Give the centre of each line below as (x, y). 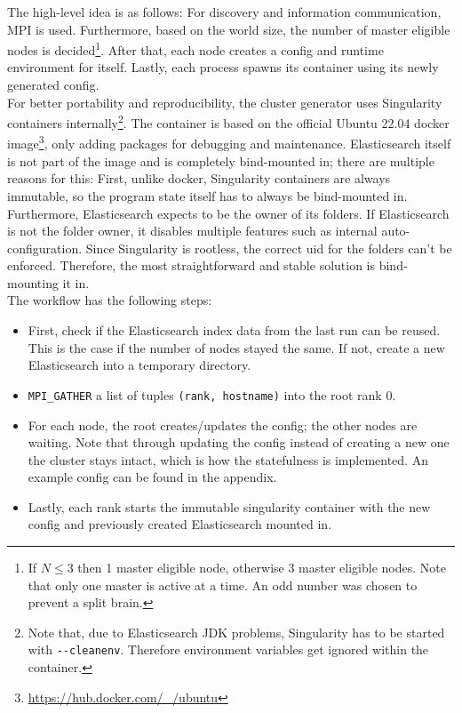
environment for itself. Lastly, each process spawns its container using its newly (223, 67)
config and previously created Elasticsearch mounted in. (180, 524)
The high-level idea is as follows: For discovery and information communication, (224, 12)
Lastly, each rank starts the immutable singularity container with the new (229, 506)
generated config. (53, 85)
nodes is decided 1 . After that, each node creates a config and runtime (195, 48)
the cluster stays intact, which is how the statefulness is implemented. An (228, 459)
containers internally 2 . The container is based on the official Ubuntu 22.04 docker (228, 121)
